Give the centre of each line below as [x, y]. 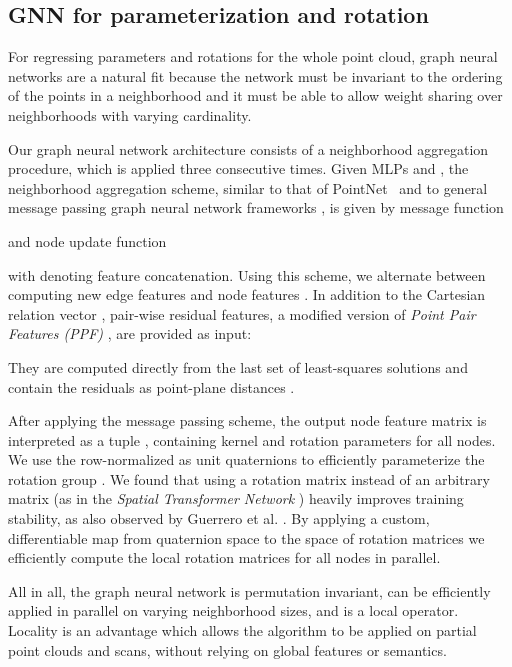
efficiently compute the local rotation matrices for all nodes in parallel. [224, 557]
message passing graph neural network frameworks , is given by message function [256, 207]
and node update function [87, 240]
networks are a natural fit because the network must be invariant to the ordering [255, 75]
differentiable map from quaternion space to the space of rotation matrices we [246, 537]
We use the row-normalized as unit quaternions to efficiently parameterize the [246, 459]
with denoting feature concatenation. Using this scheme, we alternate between [247, 274]
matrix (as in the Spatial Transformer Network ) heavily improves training [236, 498]
